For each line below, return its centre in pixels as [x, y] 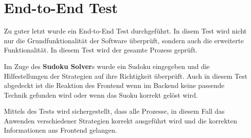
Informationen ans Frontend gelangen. [61, 130]
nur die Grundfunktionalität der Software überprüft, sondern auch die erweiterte [124, 40]
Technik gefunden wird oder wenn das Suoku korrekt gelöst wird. [101, 95]
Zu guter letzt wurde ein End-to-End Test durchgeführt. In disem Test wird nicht [125, 31]
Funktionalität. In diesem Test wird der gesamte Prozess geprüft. [101, 50]
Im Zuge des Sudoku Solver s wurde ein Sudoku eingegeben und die [107, 66]
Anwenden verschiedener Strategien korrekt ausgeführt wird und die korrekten [121, 120]
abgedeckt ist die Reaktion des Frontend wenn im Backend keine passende [114, 85]
